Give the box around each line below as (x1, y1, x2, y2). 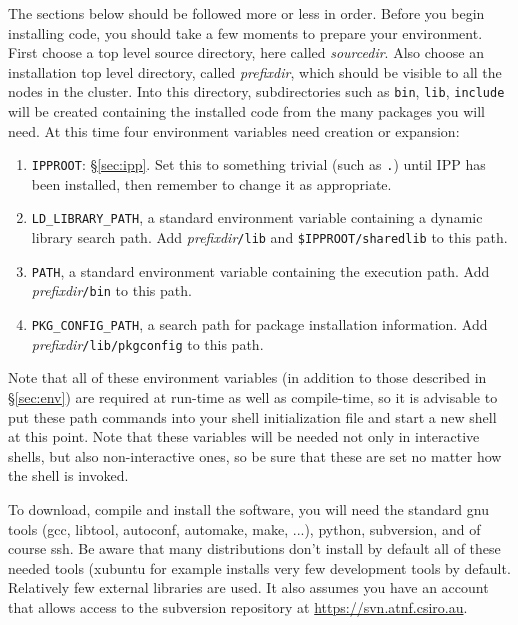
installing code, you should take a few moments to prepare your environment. (8, 22, 483, 43)
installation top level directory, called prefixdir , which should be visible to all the (8, 61, 502, 82)
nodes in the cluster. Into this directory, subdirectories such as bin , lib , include (8, 81, 505, 102)
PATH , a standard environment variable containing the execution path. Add (31, 260, 490, 281)
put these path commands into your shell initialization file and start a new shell (8, 406, 497, 427)
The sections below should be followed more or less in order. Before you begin (8, 3, 485, 23)
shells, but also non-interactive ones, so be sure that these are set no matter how (8, 445, 502, 466)
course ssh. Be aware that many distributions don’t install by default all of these (8, 538, 501, 559)
